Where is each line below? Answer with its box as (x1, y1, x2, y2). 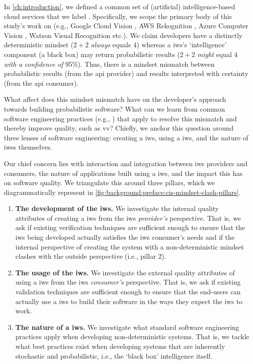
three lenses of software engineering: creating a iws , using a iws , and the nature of (4, 132, 249, 142)
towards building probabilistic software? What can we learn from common (4, 103, 225, 114)
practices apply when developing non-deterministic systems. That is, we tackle (15, 331, 250, 342)
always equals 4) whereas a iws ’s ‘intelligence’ (91, 39, 227, 50)
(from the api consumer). (4, 77, 79, 88)
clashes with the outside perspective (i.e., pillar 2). (15, 251, 166, 261)
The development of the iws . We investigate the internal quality (15, 203, 219, 213)
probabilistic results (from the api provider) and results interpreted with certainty (4, 68, 249, 78)
